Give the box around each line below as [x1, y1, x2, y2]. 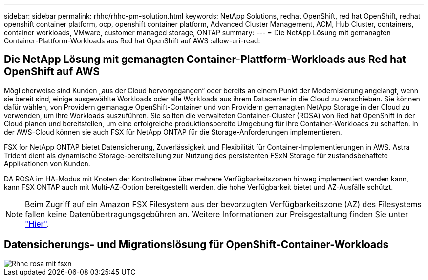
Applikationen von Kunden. [4, 159, 90, 168]
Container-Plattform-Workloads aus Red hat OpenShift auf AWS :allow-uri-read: [4, 37, 260, 45]
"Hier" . [25, 219, 49, 229]
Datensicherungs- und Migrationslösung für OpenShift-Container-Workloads [4, 239, 389, 251]
